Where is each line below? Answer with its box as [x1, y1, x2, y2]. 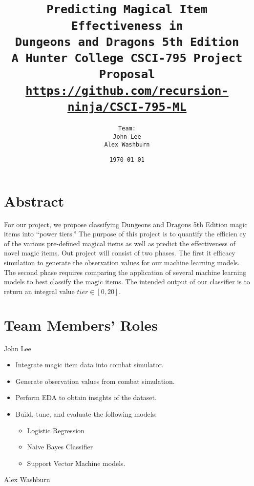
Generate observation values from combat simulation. [15, 376, 175, 386]
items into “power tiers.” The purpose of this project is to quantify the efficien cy [4, 229, 246, 239]
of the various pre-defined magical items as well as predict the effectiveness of [4, 238, 235, 248]
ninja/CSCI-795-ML [67, 100, 187, 114]
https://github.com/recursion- [25, 84, 229, 98]
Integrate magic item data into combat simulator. [15, 359, 164, 370]
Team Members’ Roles [4, 315, 158, 335]
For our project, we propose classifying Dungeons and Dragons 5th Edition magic [4, 219, 248, 229]
